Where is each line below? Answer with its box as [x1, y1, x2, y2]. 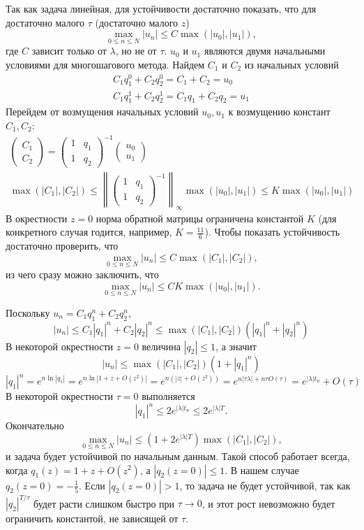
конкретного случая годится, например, [6, 224, 172, 239]
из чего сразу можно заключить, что [6, 266, 159, 281]
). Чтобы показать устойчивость [204, 224, 340, 239]
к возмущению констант [228, 104, 331, 119]
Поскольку [6, 305, 50, 320]
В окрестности [6, 210, 68, 225]
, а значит [215, 338, 257, 353]
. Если [79, 478, 105, 492]
